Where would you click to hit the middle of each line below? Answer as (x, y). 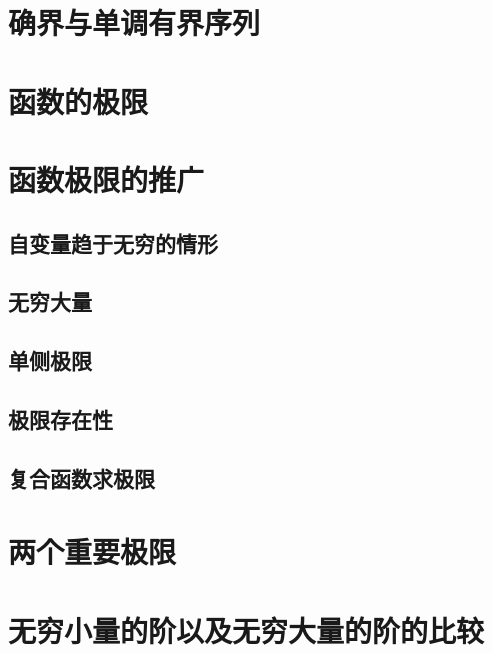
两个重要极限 (92, 551)
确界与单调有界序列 (134, 22)
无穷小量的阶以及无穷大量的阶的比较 (246, 629)
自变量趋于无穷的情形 (113, 242)
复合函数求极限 (81, 477)
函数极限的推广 (106, 178)
